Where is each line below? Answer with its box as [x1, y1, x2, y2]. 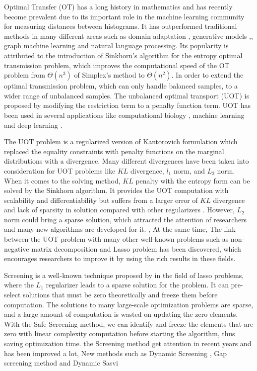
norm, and [173, 165, 205, 176]
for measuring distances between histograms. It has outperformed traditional [4, 21, 237, 31]
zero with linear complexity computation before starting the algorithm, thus [4, 328, 235, 339]
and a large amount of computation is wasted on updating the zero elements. [4, 309, 238, 319]
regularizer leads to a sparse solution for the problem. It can [46, 279, 229, 290]
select [4, 289, 21, 300]
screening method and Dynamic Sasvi [4, 358, 118, 368]
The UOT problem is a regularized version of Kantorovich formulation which [4, 136, 238, 147]
